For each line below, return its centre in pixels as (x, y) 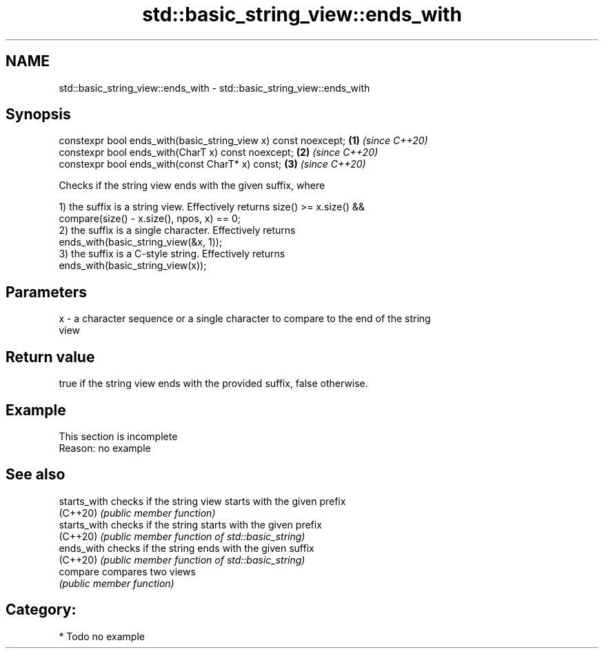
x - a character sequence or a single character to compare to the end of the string (245, 319)
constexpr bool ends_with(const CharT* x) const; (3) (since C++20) (212, 164)
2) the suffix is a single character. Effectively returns (177, 230)
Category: (41, 610)
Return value (50, 357)
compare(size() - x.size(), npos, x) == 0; (150, 219)
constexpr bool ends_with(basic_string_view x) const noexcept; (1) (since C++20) (243, 141)
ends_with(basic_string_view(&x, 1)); (141, 242)
